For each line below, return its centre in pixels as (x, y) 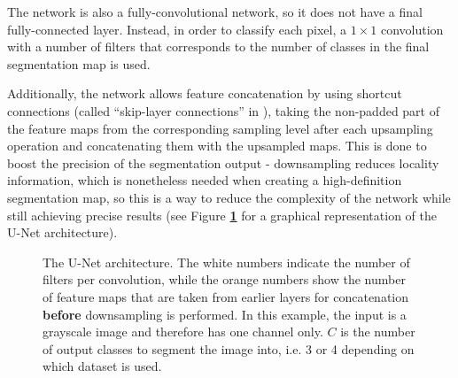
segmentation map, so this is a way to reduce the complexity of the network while (229, 197)
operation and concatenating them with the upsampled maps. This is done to (217, 146)
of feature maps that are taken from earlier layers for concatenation (226, 296)
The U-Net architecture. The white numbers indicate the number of (226, 262)
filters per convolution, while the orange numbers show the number (224, 279)
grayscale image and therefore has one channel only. (183, 332)
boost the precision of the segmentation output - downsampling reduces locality (223, 162)
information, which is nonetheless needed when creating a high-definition (205, 180)
